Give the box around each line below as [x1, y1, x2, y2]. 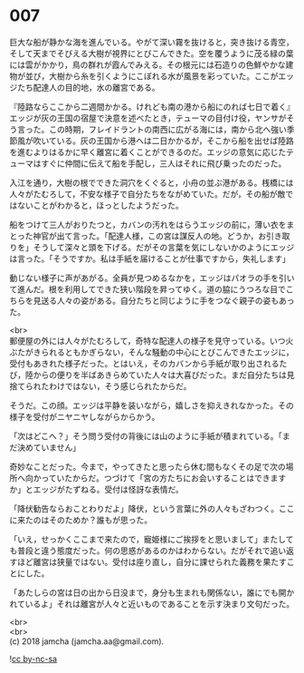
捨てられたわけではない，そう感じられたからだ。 [9, 380, 192, 391]
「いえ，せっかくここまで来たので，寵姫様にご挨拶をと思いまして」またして [9, 533, 294, 544]
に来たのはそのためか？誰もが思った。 [9, 514, 152, 525]
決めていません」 [16, 442, 81, 453]
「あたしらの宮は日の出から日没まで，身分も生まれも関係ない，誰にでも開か [9, 587, 295, 598]
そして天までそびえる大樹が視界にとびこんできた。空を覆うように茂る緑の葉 [9, 47, 294, 59]
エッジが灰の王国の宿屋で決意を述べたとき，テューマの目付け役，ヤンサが [9, 112, 287, 123]
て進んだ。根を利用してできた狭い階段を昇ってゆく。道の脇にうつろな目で [9, 283, 287, 295]
